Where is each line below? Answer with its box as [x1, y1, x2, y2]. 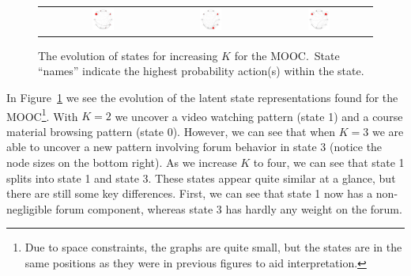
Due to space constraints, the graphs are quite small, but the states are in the [25, 239, 402, 255]
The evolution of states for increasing [38, 47, 218, 63]
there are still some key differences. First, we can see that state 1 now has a [6, 185, 373, 202]
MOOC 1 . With [6, 105, 78, 124]
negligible [6, 200, 52, 217]
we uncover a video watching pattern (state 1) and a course [115, 108, 403, 124]
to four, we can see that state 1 [253, 154, 405, 171]
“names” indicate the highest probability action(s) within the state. [38, 62, 364, 79]
